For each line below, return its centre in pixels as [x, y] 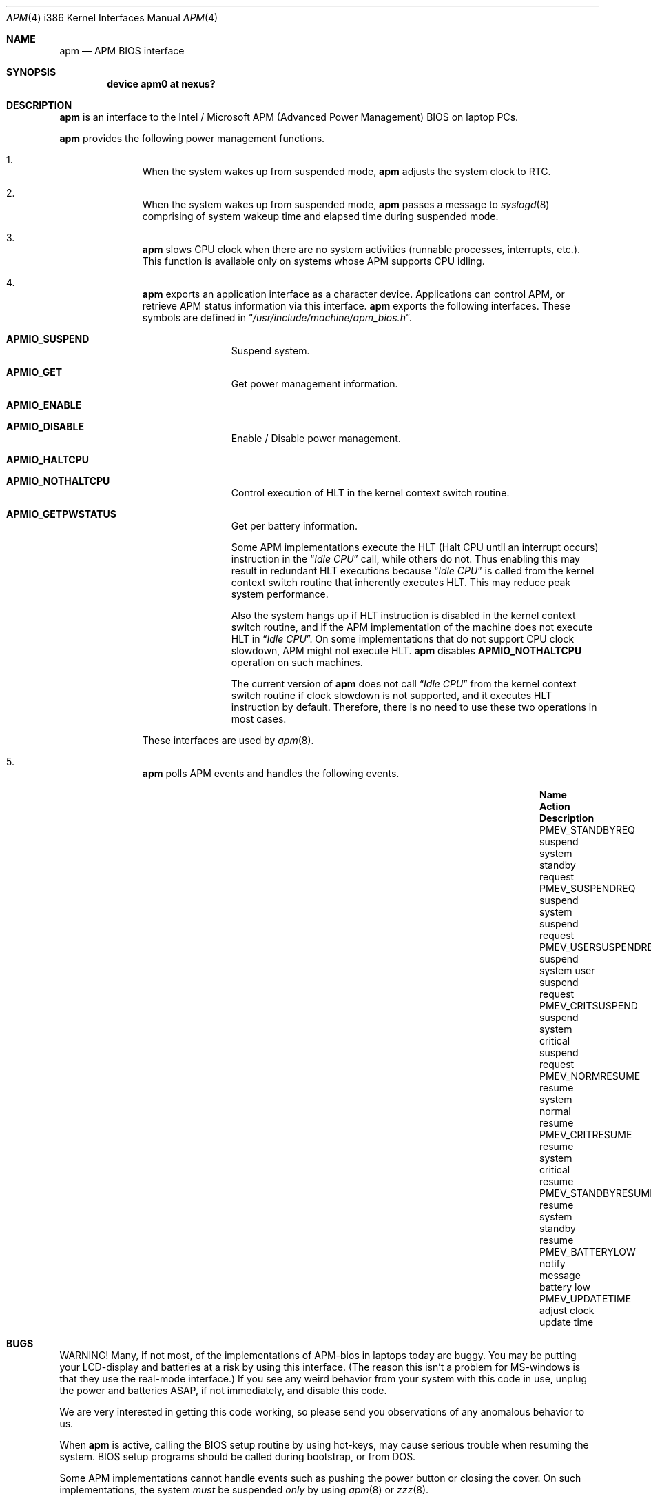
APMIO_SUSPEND [48, 339]
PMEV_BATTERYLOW [588, 1252]
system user [567, 970]
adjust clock [567, 1310]
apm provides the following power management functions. [192, 138]
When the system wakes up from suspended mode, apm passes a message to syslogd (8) [346, 204]
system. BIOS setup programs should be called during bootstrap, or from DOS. [238, 1457]
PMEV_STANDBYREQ [587, 830]
